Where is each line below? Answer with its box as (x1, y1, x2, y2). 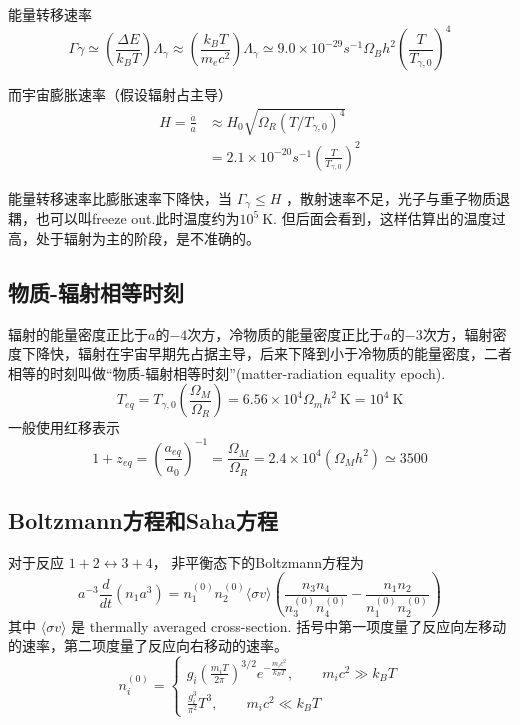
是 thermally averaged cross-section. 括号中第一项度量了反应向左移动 (71, 615, 507, 636)
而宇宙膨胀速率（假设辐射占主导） (8, 84, 232, 105)
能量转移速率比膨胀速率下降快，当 (8, 187, 232, 208)
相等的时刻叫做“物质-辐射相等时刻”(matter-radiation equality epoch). (8, 362, 446, 383)
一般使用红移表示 (8, 417, 120, 438)
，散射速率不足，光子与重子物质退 (286, 187, 511, 208)
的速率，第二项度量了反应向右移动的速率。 (8, 635, 288, 656)
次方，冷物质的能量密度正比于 (187, 323, 384, 344)
